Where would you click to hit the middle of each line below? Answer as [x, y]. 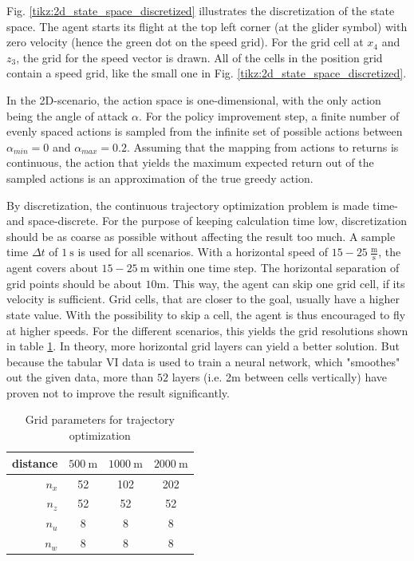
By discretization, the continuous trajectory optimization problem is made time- [202, 205]
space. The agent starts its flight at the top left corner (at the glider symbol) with [207, 26]
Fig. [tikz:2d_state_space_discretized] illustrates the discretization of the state [201, 10]
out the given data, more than [80, 377]
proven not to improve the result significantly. [118, 392]
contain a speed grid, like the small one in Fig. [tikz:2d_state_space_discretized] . [207, 73]
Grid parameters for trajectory [100, 419]
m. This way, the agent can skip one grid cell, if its [281, 283]
